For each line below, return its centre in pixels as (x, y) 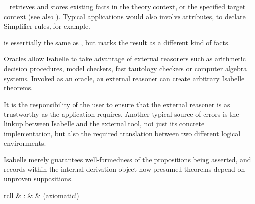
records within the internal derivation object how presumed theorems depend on (125, 169)
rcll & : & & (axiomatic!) (42, 195)
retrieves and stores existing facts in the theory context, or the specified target (127, 6)
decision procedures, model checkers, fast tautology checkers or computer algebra (126, 68)
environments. (25, 143)
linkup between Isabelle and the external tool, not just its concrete (104, 123)
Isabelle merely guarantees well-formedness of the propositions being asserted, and (127, 159)
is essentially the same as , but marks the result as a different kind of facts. (117, 42)
